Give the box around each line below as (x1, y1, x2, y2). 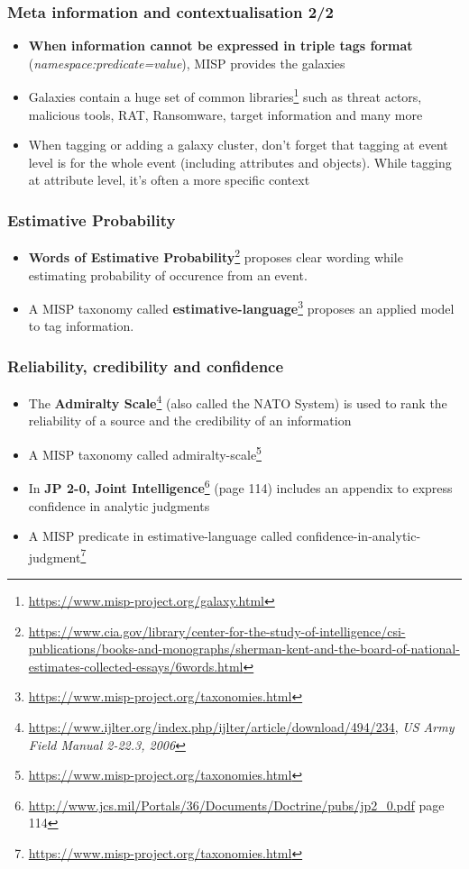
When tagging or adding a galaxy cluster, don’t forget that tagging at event (28, 135, 448, 154)
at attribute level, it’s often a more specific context (28, 170, 310, 189)
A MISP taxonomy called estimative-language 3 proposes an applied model (28, 297, 455, 317)
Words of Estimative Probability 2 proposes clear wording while (28, 245, 403, 266)
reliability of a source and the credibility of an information (28, 411, 352, 430)
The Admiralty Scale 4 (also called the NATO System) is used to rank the (28, 391, 447, 412)
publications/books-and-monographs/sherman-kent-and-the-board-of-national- (28, 639, 460, 658)
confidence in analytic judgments (28, 496, 210, 515)
